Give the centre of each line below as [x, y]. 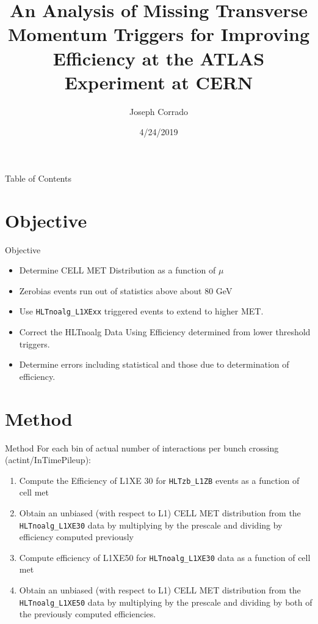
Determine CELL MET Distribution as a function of [117, 270]
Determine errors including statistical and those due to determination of [154, 364]
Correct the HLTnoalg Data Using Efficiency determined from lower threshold [165, 332]
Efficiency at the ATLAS [159, 58]
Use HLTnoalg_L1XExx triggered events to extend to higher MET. [141, 311]
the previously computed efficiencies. [88, 614]
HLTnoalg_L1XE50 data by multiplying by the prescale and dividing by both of [166, 602]
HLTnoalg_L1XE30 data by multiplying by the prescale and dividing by [151, 525]
